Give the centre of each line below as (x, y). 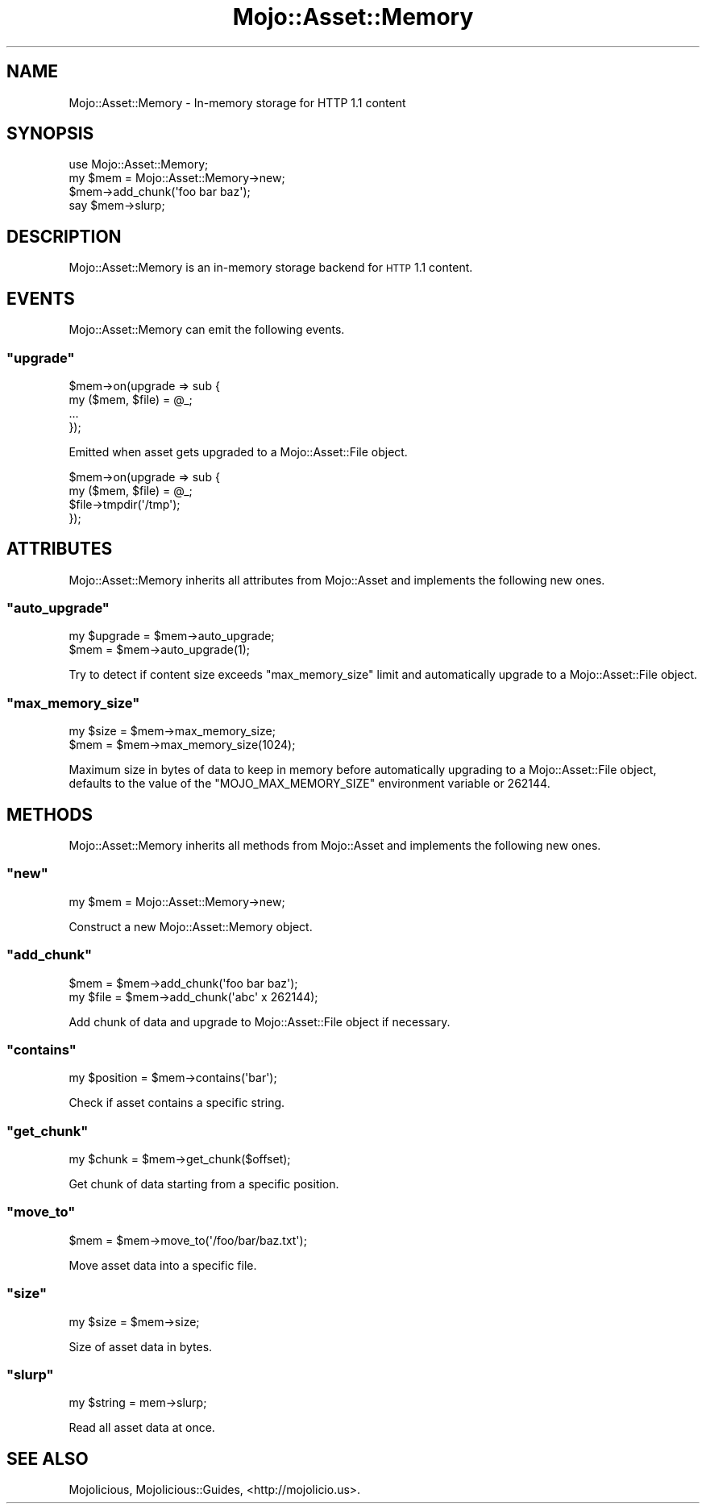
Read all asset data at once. (142, 1428)
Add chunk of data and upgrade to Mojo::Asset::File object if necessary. (260, 1021)
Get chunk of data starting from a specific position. (204, 1184)
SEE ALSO (48, 1458)
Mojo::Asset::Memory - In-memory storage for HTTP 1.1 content (237, 102)
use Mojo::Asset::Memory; (139, 164)
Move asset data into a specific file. (163, 1265)
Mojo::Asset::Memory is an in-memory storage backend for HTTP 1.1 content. (271, 268)
